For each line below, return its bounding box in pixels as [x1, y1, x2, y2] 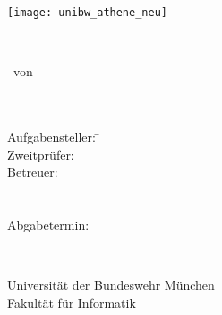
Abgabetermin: [7, 215, 90, 233]
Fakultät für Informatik [7, 293, 136, 311]
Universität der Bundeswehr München [7, 276, 215, 294]
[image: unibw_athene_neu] [7, 6, 167, 19]
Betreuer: [7, 162, 58, 181]
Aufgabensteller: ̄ [7, 127, 100, 146]
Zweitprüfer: [7, 144, 74, 163]
